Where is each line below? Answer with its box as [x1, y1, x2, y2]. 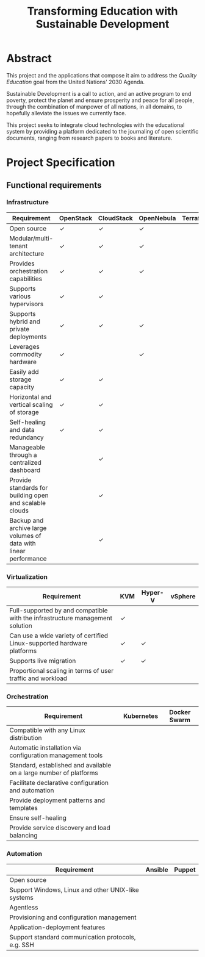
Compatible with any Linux [9, 726, 85, 734]
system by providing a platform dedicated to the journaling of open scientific [6, 127, 199, 135]
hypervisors [9, 299, 44, 308]
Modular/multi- [9, 234, 54, 242]
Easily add [9, 367, 39, 376]
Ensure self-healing [9, 814, 67, 822]
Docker [168, 708, 191, 717]
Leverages [9, 342, 40, 351]
